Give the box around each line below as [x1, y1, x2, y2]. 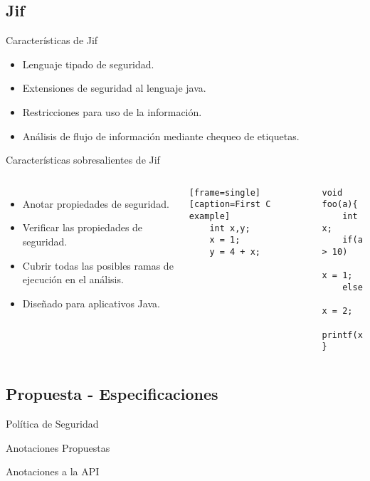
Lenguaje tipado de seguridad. [22, 56, 154, 71]
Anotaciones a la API [6, 464, 100, 479]
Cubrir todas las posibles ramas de [22, 258, 174, 273]
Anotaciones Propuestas [6, 440, 110, 455]
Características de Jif [6, 33, 98, 48]
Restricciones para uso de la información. [22, 104, 202, 119]
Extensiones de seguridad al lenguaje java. [22, 80, 206, 95]
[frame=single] [189, 187, 261, 198]
